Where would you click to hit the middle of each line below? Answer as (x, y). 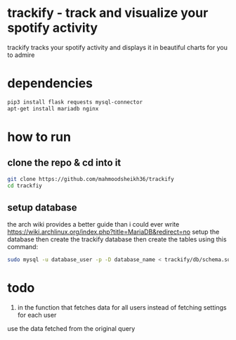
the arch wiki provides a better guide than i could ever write (93, 225)
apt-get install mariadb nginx (53, 108)
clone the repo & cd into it (64, 163)
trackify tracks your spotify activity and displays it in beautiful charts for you (118, 47)
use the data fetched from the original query (71, 328)
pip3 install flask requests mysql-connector (75, 102)
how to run (39, 137)
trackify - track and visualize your (108, 13)
